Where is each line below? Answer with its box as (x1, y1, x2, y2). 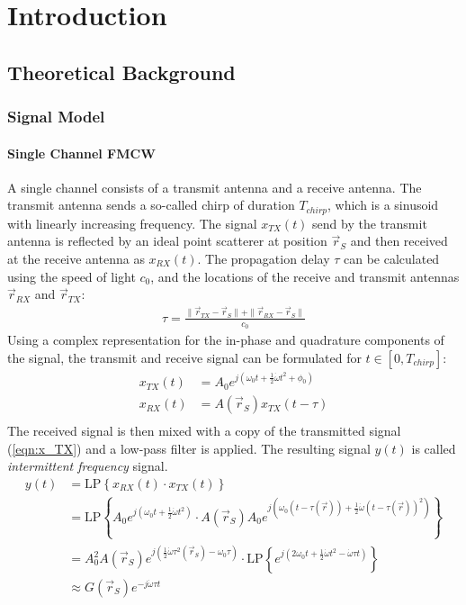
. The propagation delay (197, 249, 330, 268)
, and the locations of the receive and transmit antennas (150, 266, 460, 285)
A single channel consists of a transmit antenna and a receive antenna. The (7, 177, 422, 196)
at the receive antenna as (7, 249, 145, 268)
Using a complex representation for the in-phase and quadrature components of (7, 330, 444, 348)
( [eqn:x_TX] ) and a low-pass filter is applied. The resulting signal (7, 438, 371, 457)
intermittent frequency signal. (7, 456, 168, 475)
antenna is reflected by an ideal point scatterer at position (7, 231, 327, 250)
